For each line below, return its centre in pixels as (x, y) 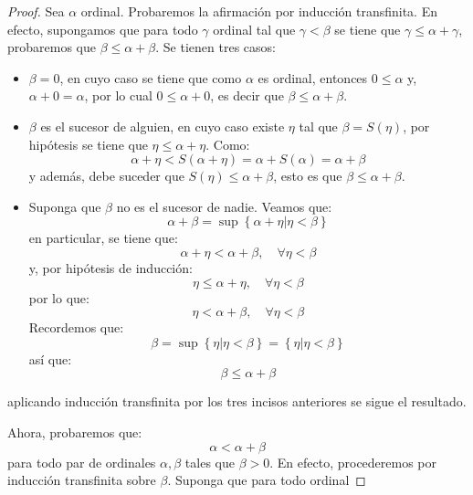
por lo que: (59, 297)
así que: (50, 358)
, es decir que (247, 95)
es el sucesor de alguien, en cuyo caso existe (163, 126)
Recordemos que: (76, 327)
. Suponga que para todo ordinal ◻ (267, 480)
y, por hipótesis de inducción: (110, 267)
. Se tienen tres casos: (215, 47)
